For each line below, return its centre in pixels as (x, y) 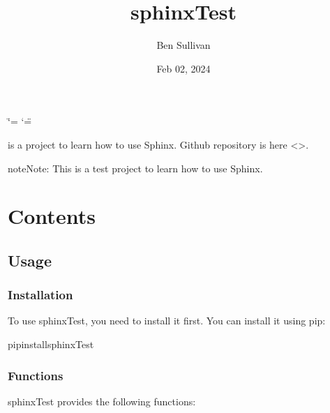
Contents (52, 216)
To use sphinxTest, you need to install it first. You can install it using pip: (167, 321)
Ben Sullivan (183, 45)
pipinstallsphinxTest (51, 344)
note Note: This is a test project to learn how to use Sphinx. (135, 168)
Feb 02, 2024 (183, 68)
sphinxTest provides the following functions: (102, 401)
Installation (40, 295)
